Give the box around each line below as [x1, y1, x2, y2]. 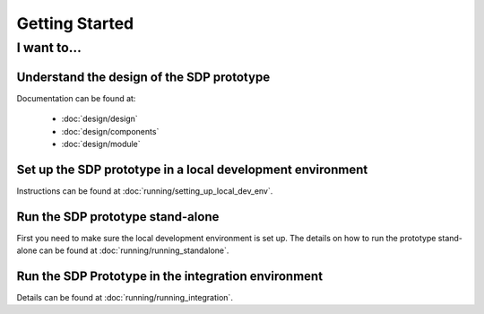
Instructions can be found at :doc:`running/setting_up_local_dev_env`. [16, 185, 273, 196]
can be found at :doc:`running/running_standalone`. [39, 245, 229, 256]
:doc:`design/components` [61, 126, 160, 136]
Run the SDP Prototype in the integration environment [16, 268, 323, 283]
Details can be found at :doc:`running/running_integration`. [16, 292, 233, 302]
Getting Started [16, 13, 134, 33]
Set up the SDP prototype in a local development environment [16, 161, 368, 177]
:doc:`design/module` [61, 138, 141, 149]
